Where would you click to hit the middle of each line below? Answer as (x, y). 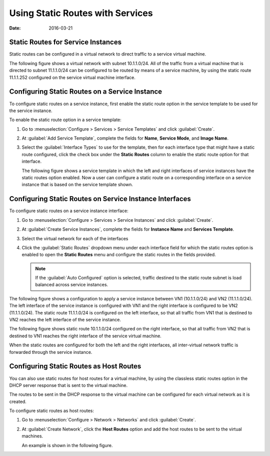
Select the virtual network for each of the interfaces (75, 238)
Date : (15, 28)
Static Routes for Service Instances (65, 42)
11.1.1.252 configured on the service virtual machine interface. (72, 77)
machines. (32, 436)
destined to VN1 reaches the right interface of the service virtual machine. (85, 336)
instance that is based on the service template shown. (77, 185)
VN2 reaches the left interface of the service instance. (65, 320)
